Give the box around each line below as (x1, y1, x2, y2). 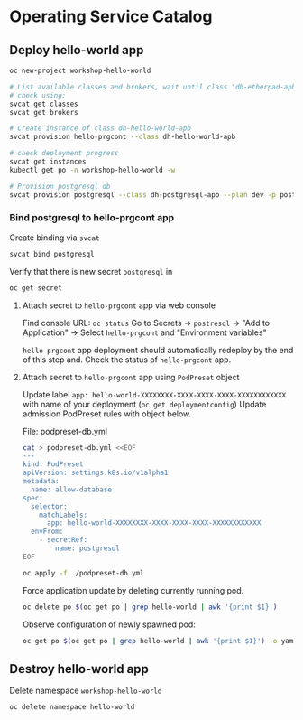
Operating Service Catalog (9, 6, 213, 27)
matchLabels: (39, 510, 88, 519)
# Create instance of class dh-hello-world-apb (9, 124, 192, 133)
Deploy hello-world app (9, 42, 144, 58)
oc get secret (9, 283, 63, 293)
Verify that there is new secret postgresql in (9, 266, 173, 276)
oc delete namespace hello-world (9, 703, 135, 712)
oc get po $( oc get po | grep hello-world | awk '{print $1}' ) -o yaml (22, 636, 298, 645)
